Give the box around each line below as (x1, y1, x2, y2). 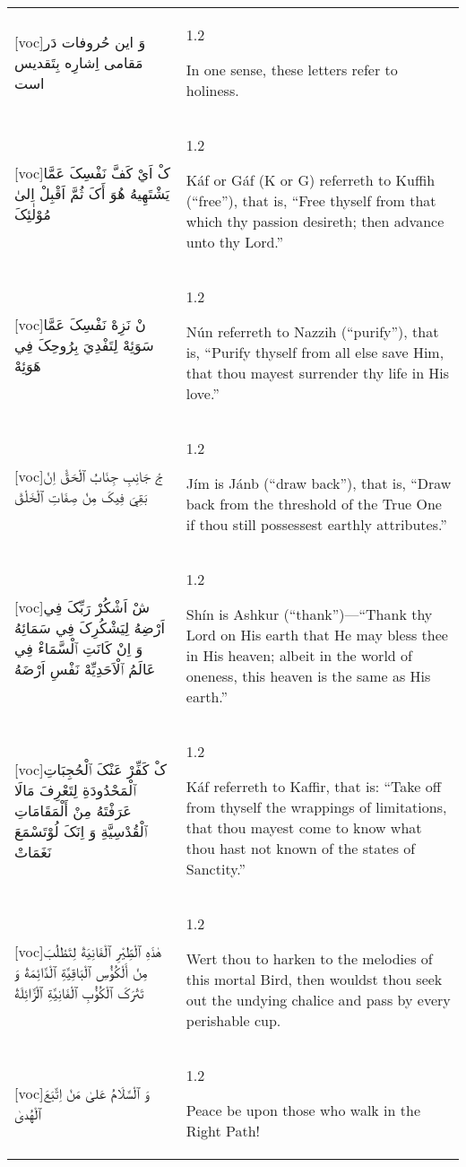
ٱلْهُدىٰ (14, 1102, 41, 1124)
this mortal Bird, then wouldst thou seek (186, 969, 443, 989)
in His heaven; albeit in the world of (186, 645, 412, 666)
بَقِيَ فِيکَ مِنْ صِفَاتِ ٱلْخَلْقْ (14, 486, 148, 507)
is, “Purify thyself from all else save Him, (186, 342, 444, 362)
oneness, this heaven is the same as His (186, 666, 431, 686)
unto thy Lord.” (186, 231, 284, 252)
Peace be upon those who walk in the (186, 1100, 420, 1120)
